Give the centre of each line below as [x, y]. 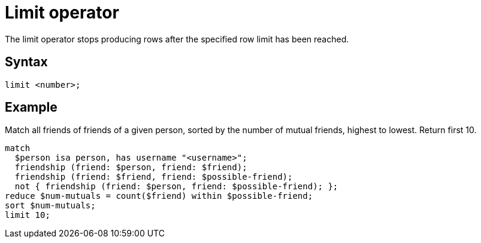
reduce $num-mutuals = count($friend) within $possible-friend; [159, 196]
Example [31, 107]
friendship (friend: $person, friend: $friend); [131, 167]
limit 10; [28, 215]
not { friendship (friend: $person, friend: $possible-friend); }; [176, 187]
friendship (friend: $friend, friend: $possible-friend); [154, 177]
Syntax [26, 62]
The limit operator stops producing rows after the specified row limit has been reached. [177, 39]
